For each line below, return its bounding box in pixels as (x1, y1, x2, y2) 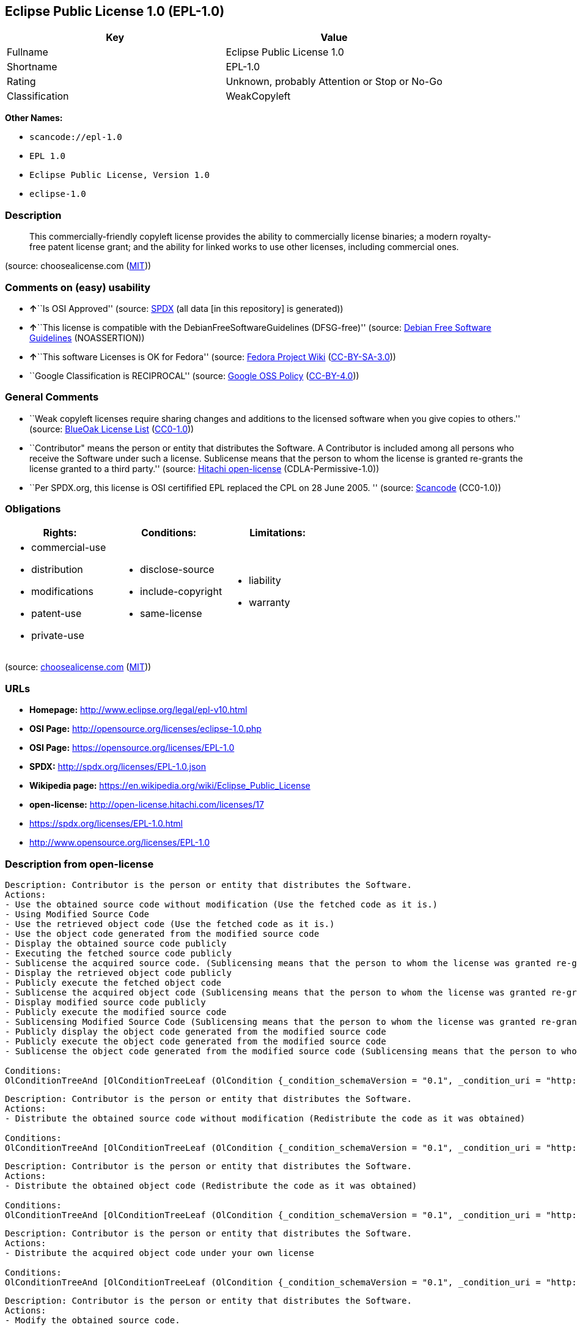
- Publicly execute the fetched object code (5, 977, 222, 988)
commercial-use (31, 541, 106, 554)
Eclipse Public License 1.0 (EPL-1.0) (5, 4, 225, 19)
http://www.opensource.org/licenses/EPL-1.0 (29, 837, 210, 848)
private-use (31, 629, 84, 642)
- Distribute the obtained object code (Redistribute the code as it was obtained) (5, 1180, 417, 1191)
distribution (31, 563, 83, 576)
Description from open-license (5, 857, 154, 870)
